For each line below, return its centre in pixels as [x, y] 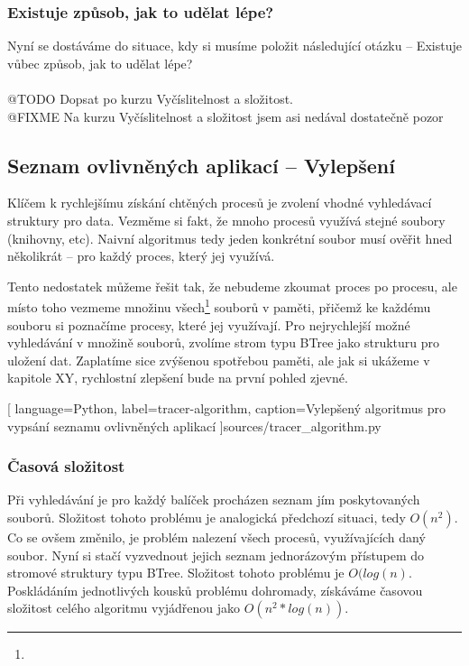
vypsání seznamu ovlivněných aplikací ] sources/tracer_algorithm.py [194, 425]
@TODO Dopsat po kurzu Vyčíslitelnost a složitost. [150, 98]
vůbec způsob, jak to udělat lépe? [100, 63]
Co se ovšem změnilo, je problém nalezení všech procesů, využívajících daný [216, 536]
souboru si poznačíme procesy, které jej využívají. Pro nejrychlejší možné [209, 324]
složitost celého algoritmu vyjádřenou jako [124, 608]
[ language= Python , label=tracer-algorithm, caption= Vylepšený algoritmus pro [226, 407]
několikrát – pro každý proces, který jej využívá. [141, 256]
